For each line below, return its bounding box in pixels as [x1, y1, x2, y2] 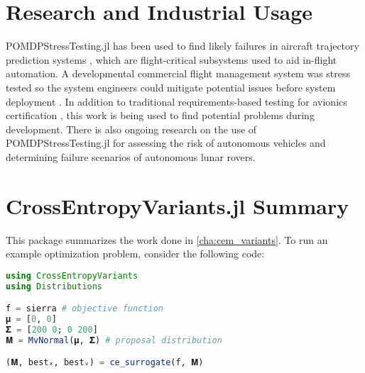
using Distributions [6, 281, 103, 291]
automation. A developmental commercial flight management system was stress [6, 66, 351, 81]
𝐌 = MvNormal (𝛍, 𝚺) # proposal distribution [6, 335, 222, 345]
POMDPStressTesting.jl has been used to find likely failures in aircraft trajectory [6, 38, 359, 53]
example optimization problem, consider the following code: [6, 246, 265, 261]
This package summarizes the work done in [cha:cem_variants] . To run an [6, 232, 328, 247]
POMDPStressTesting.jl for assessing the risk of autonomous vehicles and [6, 135, 326, 150]
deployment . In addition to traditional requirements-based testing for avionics [6, 94, 347, 108]
